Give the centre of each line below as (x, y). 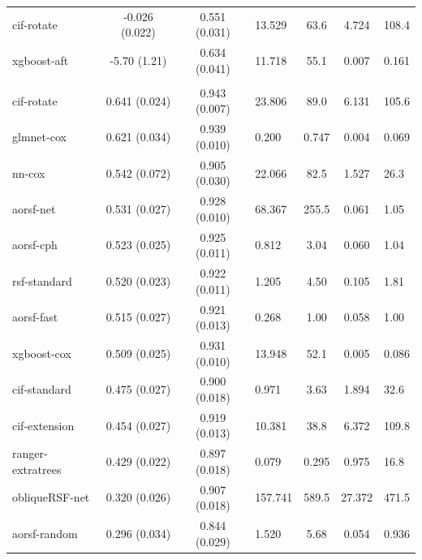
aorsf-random (45, 533)
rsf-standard (42, 280)
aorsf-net (34, 208)
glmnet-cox (39, 137)
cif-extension (43, 425)
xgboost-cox (42, 353)
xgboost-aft (41, 60)
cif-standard (42, 389)
